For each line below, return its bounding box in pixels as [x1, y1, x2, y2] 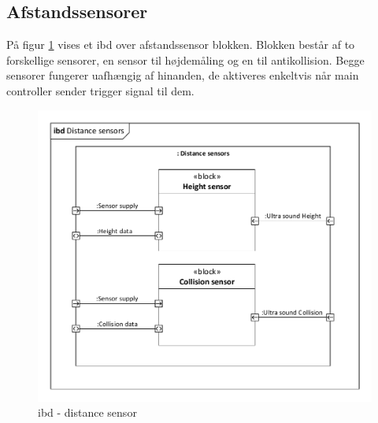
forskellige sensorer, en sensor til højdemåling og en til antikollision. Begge [6, 51, 365, 68]
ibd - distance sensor [38, 404, 137, 421]
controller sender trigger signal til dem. [6, 82, 195, 98]
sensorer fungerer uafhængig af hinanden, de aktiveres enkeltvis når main [6, 67, 359, 83]
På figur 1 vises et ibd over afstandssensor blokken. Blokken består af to [6, 36, 355, 53]
